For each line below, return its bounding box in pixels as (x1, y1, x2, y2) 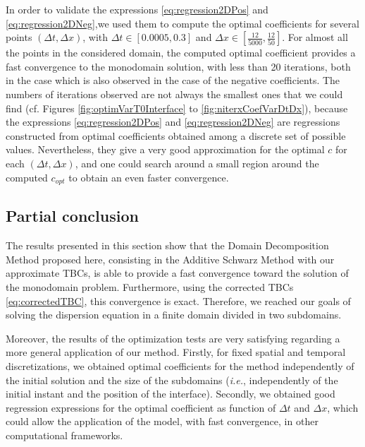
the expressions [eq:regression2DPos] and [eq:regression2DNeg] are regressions (6, 114, 340, 129)
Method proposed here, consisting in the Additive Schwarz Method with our (6, 251, 335, 266)
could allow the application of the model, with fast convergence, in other (6, 414, 318, 429)
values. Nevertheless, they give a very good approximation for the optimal (6, 142, 325, 157)
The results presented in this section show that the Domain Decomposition (6, 238, 329, 253)
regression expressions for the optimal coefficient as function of (6, 400, 276, 415)
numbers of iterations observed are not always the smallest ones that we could (6, 86, 343, 101)
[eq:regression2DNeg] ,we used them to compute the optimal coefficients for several (6, 16, 359, 30)
